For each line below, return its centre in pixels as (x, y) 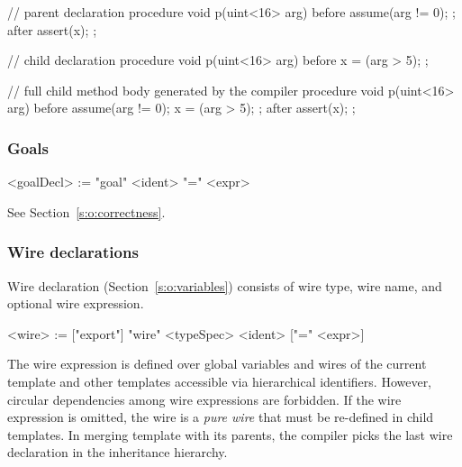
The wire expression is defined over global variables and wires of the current (217, 364)
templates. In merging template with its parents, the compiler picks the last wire (230, 434)
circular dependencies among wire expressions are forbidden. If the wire (204, 399)
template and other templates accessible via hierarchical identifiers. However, (220, 381)
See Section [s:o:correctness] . (86, 211)
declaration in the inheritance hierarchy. (118, 452)
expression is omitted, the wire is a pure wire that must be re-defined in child (221, 417)
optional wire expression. (76, 303)
